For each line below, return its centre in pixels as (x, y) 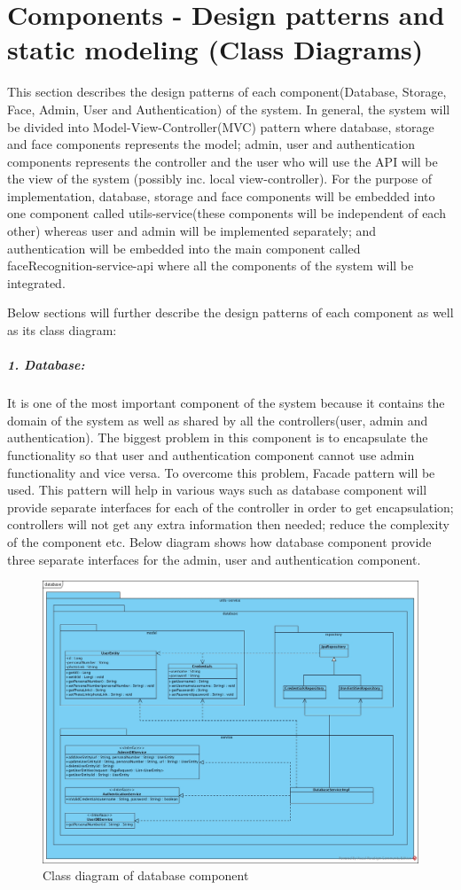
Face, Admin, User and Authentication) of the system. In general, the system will (229, 109)
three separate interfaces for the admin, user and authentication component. (214, 559)
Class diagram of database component (146, 875)
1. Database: (46, 365)
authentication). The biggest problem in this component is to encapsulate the (218, 437)
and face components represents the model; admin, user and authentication (211, 144)
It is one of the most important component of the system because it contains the (226, 403)
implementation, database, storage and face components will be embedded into (221, 195)
